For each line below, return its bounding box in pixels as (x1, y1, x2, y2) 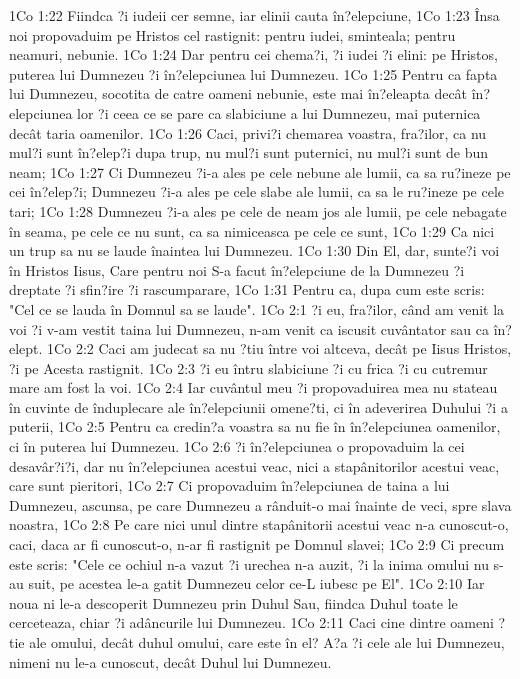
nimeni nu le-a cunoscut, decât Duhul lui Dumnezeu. (9, 651, 332, 672)
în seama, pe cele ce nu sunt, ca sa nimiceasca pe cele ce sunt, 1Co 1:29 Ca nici (9, 220, 495, 241)
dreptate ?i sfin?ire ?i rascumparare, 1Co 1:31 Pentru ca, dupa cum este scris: (9, 279, 485, 300)
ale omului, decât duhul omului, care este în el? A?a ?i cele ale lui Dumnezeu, (29, 632, 505, 652)
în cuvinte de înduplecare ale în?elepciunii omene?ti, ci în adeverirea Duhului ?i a (9, 396, 508, 417)
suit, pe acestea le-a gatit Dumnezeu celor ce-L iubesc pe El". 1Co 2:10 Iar (28, 573, 485, 594)
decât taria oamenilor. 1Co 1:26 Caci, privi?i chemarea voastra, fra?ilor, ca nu (9, 122, 487, 143)
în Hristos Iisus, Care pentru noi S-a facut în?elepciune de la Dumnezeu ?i (9, 259, 465, 280)
